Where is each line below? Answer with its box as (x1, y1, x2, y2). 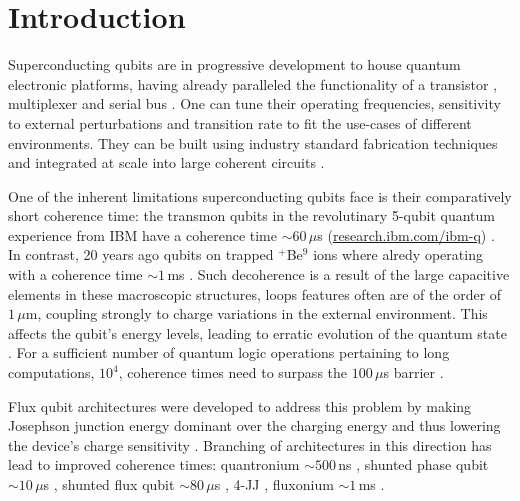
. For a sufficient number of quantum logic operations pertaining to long (8, 342, 450, 363)
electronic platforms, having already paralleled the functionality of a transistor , (8, 73, 497, 94)
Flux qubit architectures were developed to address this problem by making (8, 395, 472, 416)
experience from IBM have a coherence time (8, 224, 277, 245)
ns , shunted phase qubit (338, 454, 489, 475)
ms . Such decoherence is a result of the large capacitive (167, 264, 510, 285)
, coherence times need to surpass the (118, 362, 348, 383)
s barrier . (383, 362, 444, 383)
